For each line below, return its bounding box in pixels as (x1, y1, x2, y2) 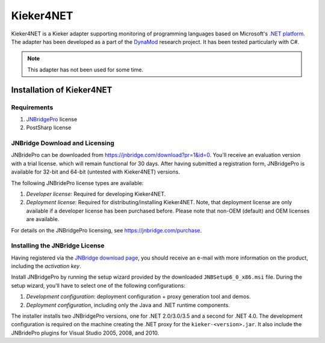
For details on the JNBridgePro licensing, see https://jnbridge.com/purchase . (11, 226, 202, 234)
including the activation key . (11, 263, 81, 270)
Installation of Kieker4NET (11, 85, 113, 95)
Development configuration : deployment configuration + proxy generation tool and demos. (26, 293, 251, 300)
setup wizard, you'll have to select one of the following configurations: (11, 282, 186, 289)
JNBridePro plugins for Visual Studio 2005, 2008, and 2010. (11, 329, 159, 336)
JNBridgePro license (26, 115, 78, 123)
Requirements (11, 103, 54, 111)
